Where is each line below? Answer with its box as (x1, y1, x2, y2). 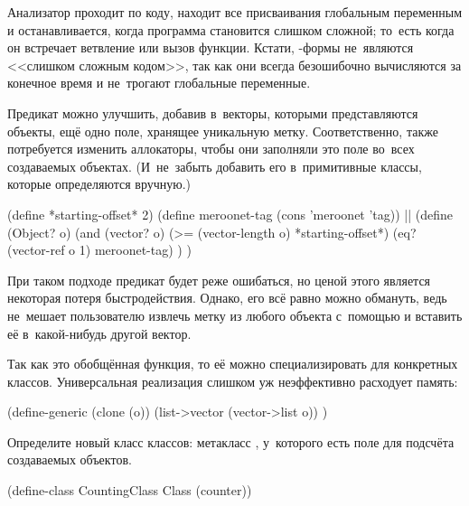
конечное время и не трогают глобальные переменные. (7, 73, 311, 92)
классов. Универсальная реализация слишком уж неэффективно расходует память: (7, 371, 458, 390)
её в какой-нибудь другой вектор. (7, 323, 192, 342)
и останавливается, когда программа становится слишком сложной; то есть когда (7, 20, 455, 39)
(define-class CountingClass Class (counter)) (7, 481, 252, 500)
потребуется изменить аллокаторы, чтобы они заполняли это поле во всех (7, 139, 415, 158)
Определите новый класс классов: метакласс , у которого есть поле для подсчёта (7, 432, 455, 451)
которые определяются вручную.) (7, 174, 192, 193)
